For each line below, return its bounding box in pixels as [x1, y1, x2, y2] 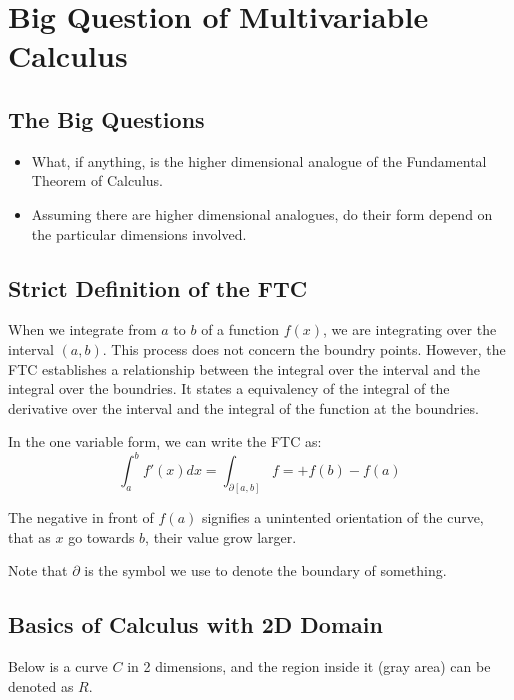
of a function [201, 319, 279, 340]
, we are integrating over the [322, 319, 497, 340]
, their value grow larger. [145, 526, 297, 547]
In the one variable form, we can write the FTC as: [8, 431, 322, 452]
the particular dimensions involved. [31, 223, 247, 244]
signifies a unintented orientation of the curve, [201, 507, 484, 528]
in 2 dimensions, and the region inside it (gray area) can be [127, 656, 491, 677]
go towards [68, 526, 135, 547]
